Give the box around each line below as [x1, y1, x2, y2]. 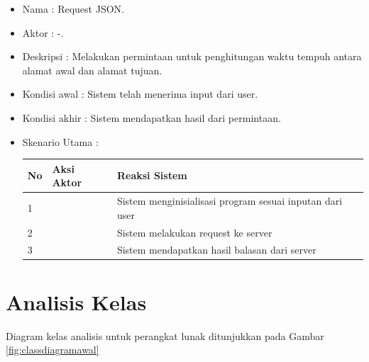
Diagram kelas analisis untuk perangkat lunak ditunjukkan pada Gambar [6, 328, 324, 343]
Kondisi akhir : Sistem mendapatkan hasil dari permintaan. [22, 110, 281, 125]
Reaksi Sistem [116, 168, 187, 183]
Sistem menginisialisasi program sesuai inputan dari [116, 193, 343, 208]
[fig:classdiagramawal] [6, 342, 99, 357]
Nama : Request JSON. [22, 1, 124, 16]
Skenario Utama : [22, 134, 99, 149]
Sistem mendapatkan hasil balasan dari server [116, 242, 316, 257]
